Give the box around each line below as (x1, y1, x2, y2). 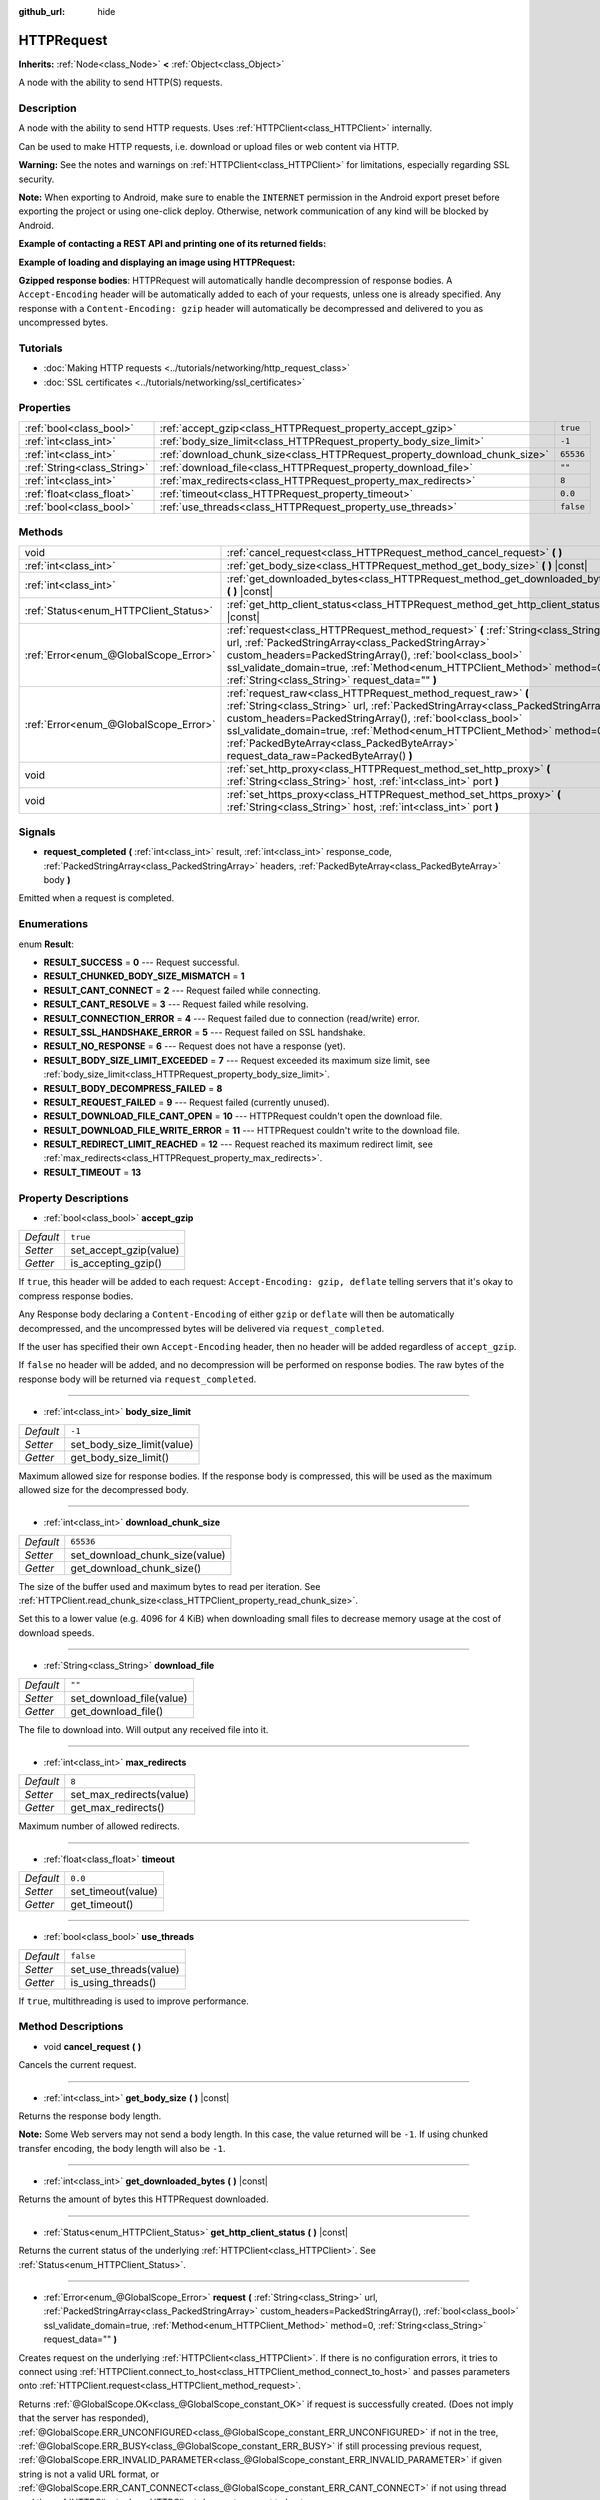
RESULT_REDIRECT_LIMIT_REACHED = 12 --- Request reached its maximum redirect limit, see (43, 1138, 434, 1150)
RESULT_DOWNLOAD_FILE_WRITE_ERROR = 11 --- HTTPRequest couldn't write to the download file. (43, 1124, 460, 1136)
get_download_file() (70, 1704, 164, 1718)
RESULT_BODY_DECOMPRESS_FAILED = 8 (43, 1082, 223, 1094)
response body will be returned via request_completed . (18, 1373, 257, 1385)
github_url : (18, 6, 65, 17)
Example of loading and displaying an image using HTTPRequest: (18, 256, 296, 268)
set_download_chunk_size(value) (70, 1548, 226, 1562)
